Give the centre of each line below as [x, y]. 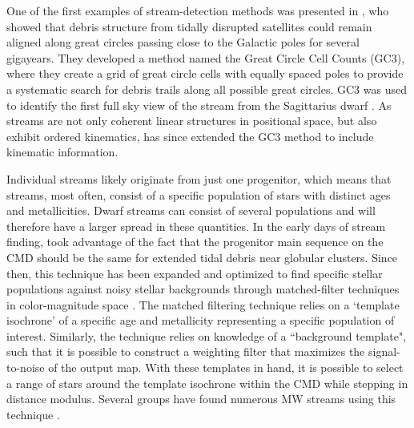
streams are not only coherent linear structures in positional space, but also [192, 121]
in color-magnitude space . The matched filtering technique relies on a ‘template [203, 304]
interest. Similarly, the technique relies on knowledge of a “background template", [207, 335]
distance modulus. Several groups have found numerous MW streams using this [201, 399]
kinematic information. [62, 152]
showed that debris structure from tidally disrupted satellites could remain [189, 26]
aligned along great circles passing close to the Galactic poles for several [183, 42]
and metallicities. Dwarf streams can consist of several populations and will [191, 210]
